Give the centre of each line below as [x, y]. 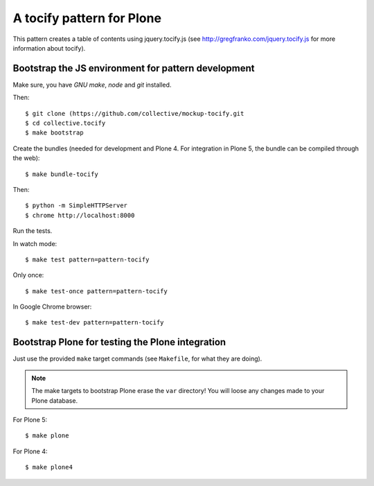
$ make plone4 [49, 467]
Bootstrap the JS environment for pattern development [134, 68]
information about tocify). [49, 48]
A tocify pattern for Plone [87, 18]
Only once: [28, 275]
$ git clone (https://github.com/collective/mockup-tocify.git [135, 113]
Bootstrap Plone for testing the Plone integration [119, 342]
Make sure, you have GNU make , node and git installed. [92, 85]
